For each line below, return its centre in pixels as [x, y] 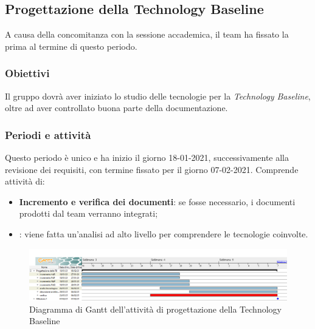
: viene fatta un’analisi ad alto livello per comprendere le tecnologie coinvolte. [164, 233]
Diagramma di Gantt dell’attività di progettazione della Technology [155, 309]
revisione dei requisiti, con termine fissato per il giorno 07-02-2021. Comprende [152, 169]
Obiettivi [27, 73]
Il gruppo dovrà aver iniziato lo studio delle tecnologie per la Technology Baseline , [158, 96]
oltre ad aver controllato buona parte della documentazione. [116, 108]
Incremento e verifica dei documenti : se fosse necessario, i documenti [157, 201]
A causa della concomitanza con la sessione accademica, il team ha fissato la [147, 34]
